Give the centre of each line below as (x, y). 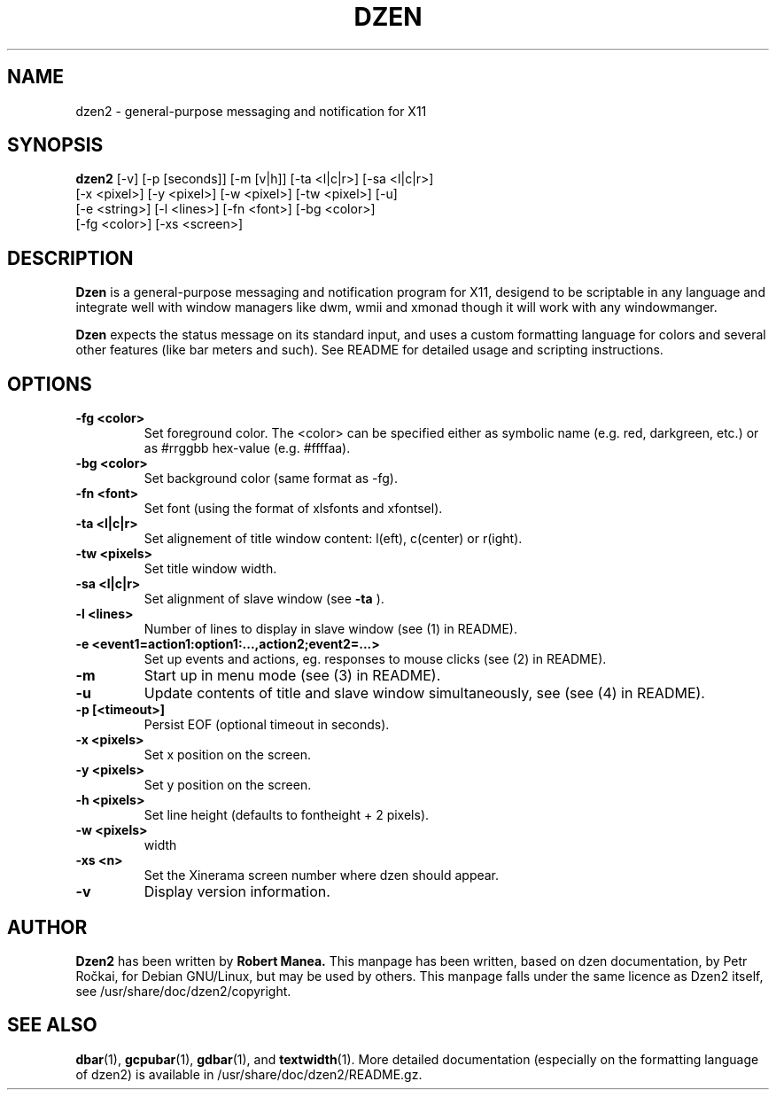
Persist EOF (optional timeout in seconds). (267, 725)
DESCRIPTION (70, 258)
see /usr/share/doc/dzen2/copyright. (183, 991)
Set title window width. (210, 569)
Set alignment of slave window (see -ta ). (264, 599)
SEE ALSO (52, 1025)
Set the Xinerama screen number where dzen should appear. (322, 875)
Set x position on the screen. (227, 755)
